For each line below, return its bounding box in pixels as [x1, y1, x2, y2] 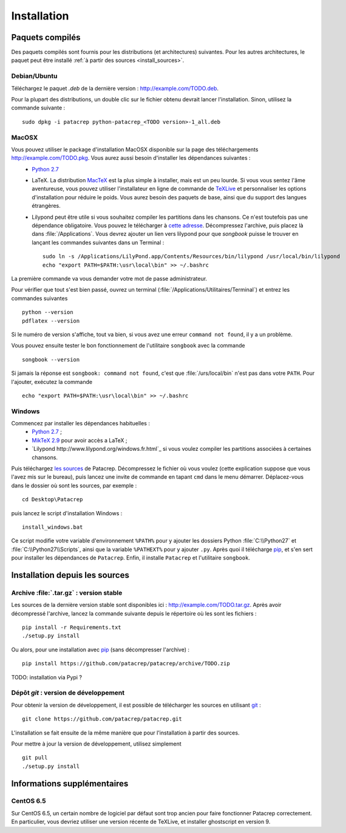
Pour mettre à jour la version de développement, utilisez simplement [11, 740, 181, 747]
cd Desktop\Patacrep [22, 496, 83, 503]
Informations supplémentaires [11, 778, 129, 789]
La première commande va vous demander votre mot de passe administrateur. [11, 275, 208, 282]
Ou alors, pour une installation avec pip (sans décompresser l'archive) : [11, 646, 190, 653]
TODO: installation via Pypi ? [11, 673, 82, 680]
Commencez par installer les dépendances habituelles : [11, 420, 150, 427]
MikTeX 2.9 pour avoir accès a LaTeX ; [32, 436, 127, 444]
